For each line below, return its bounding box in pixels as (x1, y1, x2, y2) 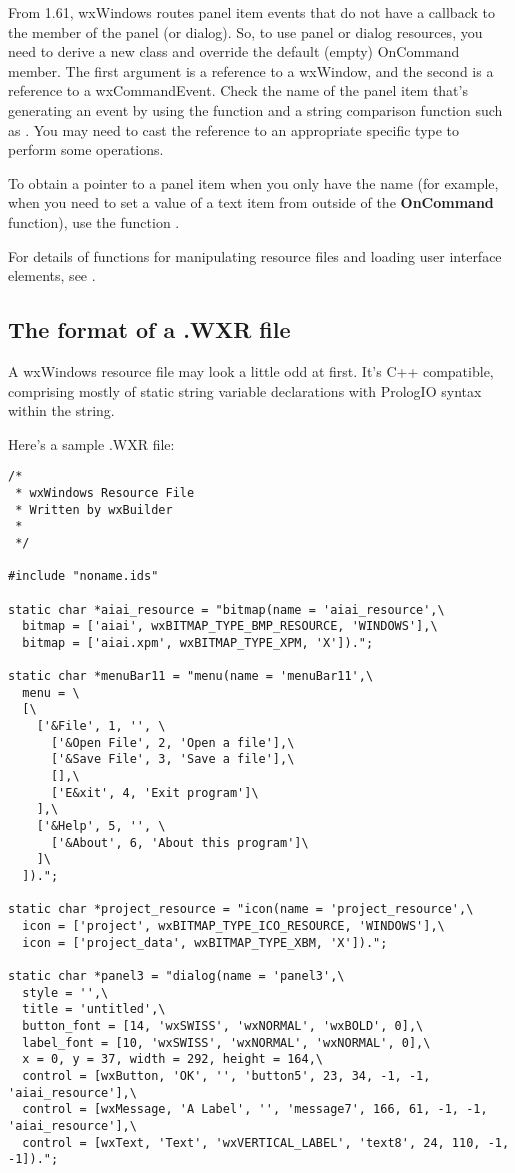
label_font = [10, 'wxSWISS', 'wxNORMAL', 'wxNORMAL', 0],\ (22, 1035, 431, 1050)
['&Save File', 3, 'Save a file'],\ (50, 752, 295, 767)
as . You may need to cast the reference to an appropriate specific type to (8, 119, 460, 140)
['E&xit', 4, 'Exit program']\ (50, 785, 259, 800)
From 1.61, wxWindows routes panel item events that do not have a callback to (8, 2, 495, 22)
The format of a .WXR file (8, 314, 291, 345)
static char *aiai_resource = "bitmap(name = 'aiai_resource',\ (8, 602, 445, 617)
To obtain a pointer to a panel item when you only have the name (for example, (8, 172, 499, 193)
